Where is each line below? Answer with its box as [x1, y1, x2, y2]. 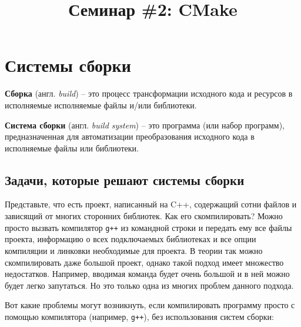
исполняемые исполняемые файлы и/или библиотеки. [5, 98, 197, 111]
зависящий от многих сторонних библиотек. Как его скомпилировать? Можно [5, 210, 283, 222]
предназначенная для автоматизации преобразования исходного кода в [5, 130, 255, 143]
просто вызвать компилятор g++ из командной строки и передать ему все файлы [5, 221, 292, 233]
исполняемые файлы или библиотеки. [5, 141, 139, 154]
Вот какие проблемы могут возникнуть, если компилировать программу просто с [5, 299, 295, 311]
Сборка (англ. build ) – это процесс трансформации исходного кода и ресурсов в [5, 87, 293, 100]
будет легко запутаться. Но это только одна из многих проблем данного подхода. [5, 279, 294, 291]
